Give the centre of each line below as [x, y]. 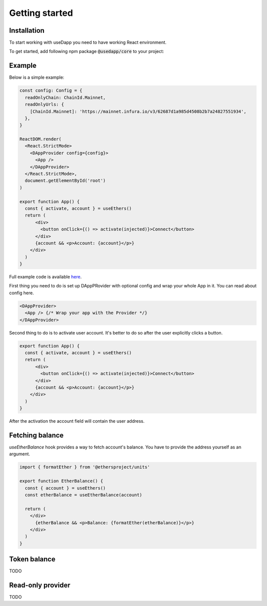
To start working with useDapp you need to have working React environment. [88, 43]
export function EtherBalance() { [61, 481]
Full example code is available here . [45, 277]
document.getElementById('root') [65, 181]
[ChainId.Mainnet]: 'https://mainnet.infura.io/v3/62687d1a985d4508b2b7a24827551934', [138, 111]
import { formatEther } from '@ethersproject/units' [85, 467]
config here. [22, 293]
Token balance [32, 559]
